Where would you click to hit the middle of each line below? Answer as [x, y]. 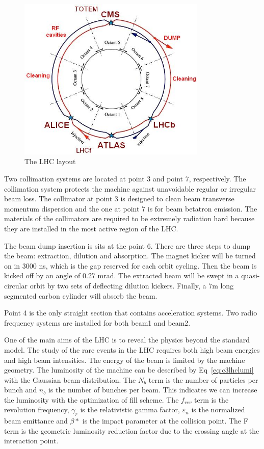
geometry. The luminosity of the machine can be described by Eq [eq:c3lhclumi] [129, 370]
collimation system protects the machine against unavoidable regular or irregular [130, 188]
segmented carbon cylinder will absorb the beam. [81, 295]
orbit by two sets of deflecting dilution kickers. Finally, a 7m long [132, 285]
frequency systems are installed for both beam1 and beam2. [97, 322]
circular [16, 285]
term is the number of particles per [203, 379]
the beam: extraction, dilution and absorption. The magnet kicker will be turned [130, 256]
